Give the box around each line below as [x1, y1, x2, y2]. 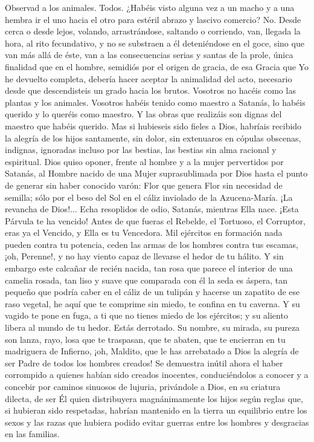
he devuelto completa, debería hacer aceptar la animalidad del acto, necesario [5, 72, 292, 85]
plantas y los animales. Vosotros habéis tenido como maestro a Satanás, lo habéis [5, 96, 306, 108]
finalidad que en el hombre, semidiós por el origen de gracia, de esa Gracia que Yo [5, 60, 309, 73]
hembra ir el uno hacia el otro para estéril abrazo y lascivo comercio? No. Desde [5, 13, 301, 25]
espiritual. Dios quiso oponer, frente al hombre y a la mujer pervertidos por [5, 155, 284, 167]
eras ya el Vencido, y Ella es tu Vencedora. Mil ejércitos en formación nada [5, 226, 283, 239]
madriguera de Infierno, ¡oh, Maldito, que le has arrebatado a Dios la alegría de [5, 345, 299, 357]
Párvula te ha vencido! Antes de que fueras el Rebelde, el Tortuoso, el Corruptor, [5, 214, 306, 227]
